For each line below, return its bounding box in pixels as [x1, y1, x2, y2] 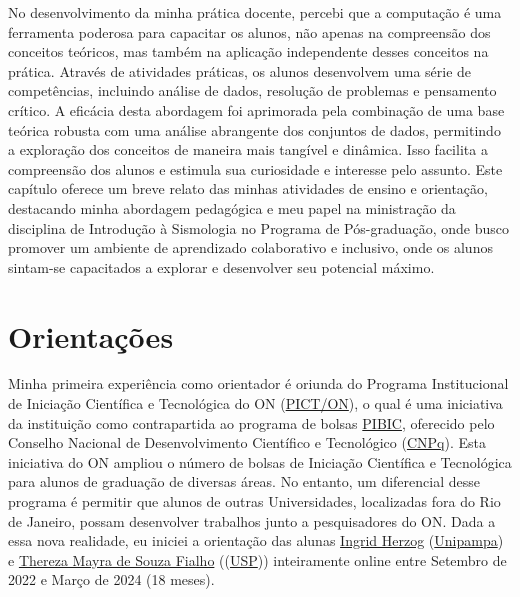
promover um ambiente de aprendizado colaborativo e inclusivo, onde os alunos [8, 237, 493, 258]
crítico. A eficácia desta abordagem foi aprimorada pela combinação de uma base [8, 99, 505, 120]
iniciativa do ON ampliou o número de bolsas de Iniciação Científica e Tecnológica [8, 451, 512, 472]
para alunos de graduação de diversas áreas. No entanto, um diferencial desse [8, 471, 480, 492]
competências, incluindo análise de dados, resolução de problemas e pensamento [8, 80, 497, 101]
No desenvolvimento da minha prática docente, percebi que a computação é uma [8, 2, 502, 22]
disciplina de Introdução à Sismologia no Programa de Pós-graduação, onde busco [8, 217, 509, 238]
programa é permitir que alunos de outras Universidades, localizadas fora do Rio [8, 491, 501, 511]
